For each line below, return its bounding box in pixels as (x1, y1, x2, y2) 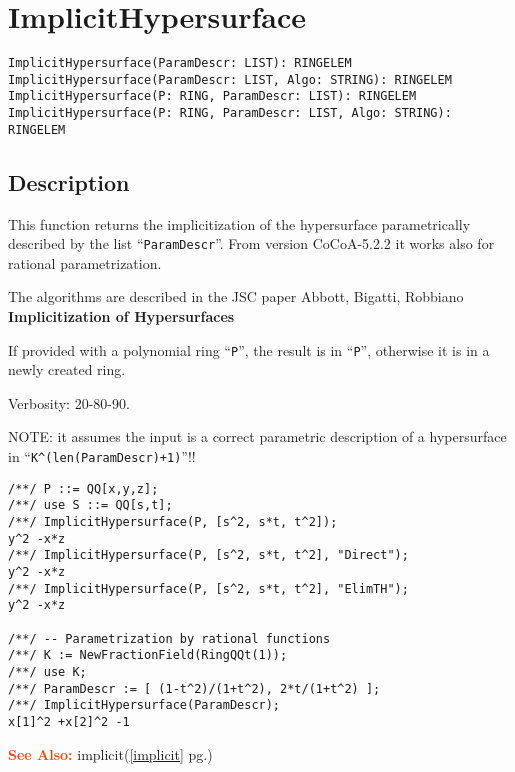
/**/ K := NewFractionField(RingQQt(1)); (8, 648, 288, 663)
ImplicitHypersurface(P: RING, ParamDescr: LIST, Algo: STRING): (8, 106, 452, 121)
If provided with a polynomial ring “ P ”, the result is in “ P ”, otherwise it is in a (8, 339, 490, 360)
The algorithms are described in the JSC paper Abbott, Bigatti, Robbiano (8, 286, 464, 307)
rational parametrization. (8, 252, 162, 273)
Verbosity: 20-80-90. (8, 392, 130, 413)
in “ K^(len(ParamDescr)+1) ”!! (8, 446, 196, 467)
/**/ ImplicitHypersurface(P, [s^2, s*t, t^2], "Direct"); (8, 548, 409, 563)
